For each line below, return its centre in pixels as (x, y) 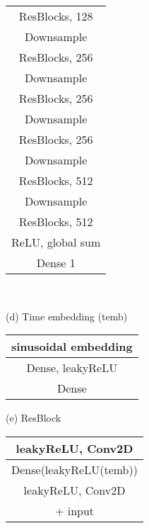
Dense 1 (56, 263)
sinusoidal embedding (72, 347)
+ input (74, 510)
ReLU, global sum (56, 242)
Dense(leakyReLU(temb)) (74, 469)
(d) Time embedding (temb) (67, 316)
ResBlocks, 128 (56, 16)
